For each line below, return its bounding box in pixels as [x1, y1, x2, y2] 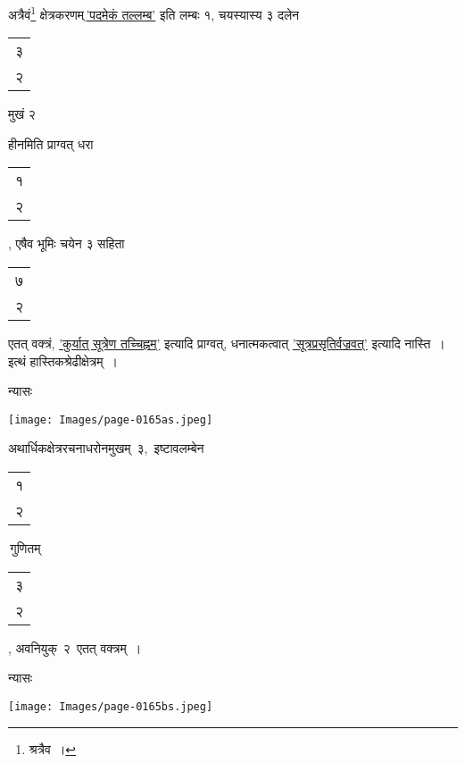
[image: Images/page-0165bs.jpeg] [8, 700, 213, 713]
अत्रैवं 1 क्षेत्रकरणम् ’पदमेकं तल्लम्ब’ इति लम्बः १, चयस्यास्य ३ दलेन [8, 3, 300, 23]
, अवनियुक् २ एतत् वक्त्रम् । [8, 638, 142, 657]
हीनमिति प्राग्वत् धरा [8, 134, 94, 153]
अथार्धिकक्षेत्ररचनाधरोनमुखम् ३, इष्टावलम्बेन [8, 439, 204, 457]
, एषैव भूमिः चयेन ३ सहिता [8, 234, 125, 253]
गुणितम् [10, 539, 41, 558]
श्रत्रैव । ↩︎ [29, 739, 77, 758]
